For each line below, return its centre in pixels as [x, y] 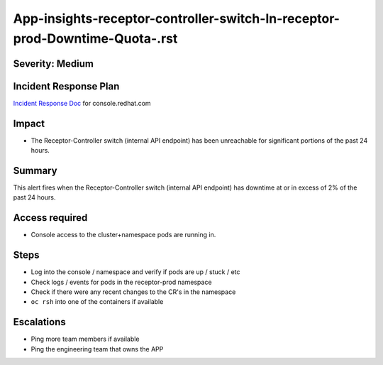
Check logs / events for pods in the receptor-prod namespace [121, 282]
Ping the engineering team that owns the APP [97, 349]
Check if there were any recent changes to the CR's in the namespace [133, 292]
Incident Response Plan [66, 86]
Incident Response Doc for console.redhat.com [82, 103]
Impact [29, 123]
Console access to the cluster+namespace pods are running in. [123, 235]
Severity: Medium [53, 64]
